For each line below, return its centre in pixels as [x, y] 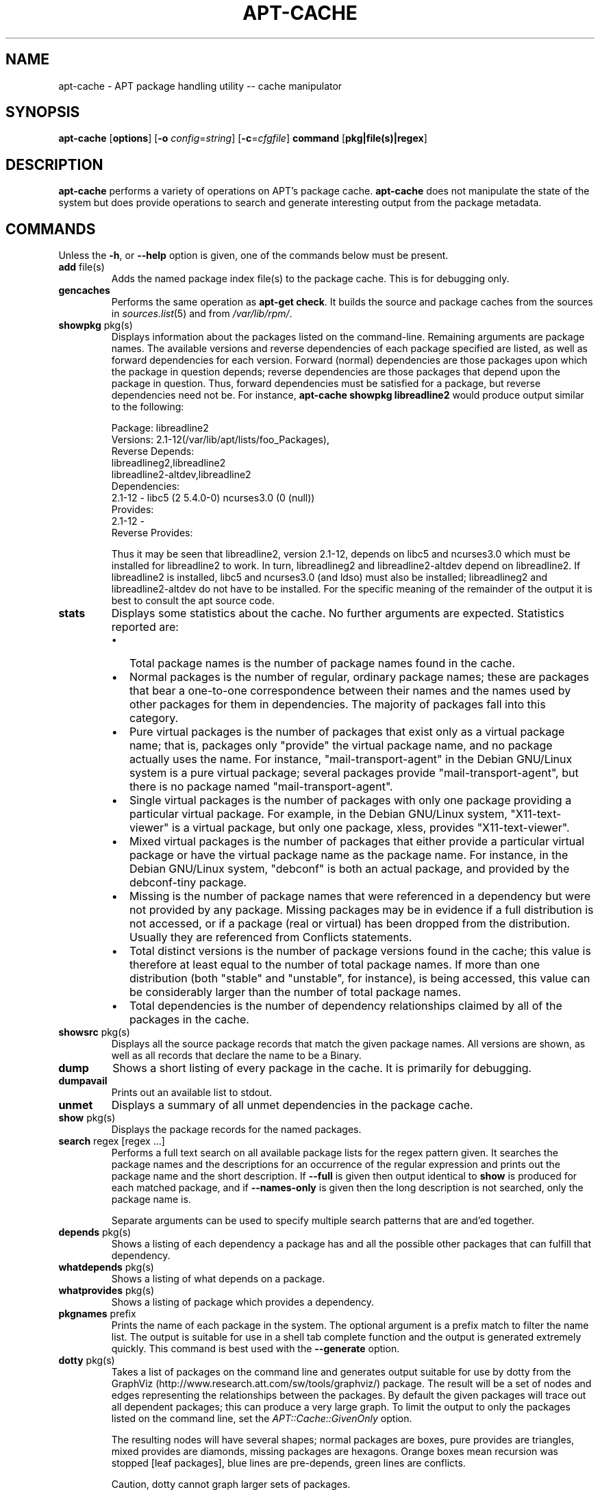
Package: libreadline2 [160, 428]
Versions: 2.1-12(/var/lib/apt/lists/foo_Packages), [220, 440]
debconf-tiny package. [188, 883]
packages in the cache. [189, 1020]
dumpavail [83, 1081]
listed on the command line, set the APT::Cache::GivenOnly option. [262, 1419]
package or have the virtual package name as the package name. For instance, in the [349, 855]
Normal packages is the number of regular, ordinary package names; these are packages [359, 677]
